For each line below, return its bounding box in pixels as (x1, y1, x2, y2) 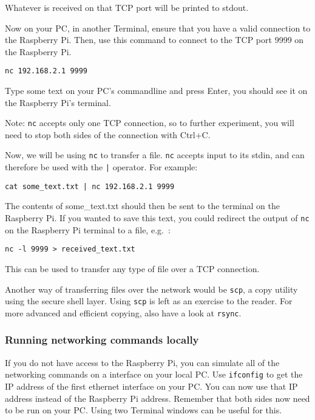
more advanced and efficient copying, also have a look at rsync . (5, 306, 242, 319)
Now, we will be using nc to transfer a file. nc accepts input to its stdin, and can (5, 148, 305, 161)
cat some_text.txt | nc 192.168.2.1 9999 (5, 182, 175, 191)
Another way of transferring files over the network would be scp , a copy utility (5, 282, 298, 295)
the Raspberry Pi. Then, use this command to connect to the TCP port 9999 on (5, 33, 304, 46)
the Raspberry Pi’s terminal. (5, 96, 111, 108)
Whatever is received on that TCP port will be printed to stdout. (5, 1, 249, 13)
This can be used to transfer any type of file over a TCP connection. (5, 262, 260, 275)
